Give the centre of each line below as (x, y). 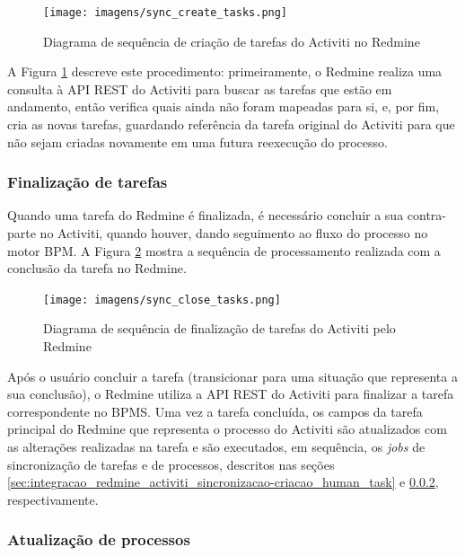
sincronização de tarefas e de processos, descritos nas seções (171, 464)
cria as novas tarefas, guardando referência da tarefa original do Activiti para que (231, 124)
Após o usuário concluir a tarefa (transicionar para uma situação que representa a (232, 376)
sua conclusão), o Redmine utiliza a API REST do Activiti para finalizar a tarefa (231, 394)
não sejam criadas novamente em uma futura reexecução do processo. (197, 141)
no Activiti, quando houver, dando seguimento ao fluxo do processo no (234, 233)
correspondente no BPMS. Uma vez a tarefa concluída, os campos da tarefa (215, 411)
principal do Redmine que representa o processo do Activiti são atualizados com (227, 429)
